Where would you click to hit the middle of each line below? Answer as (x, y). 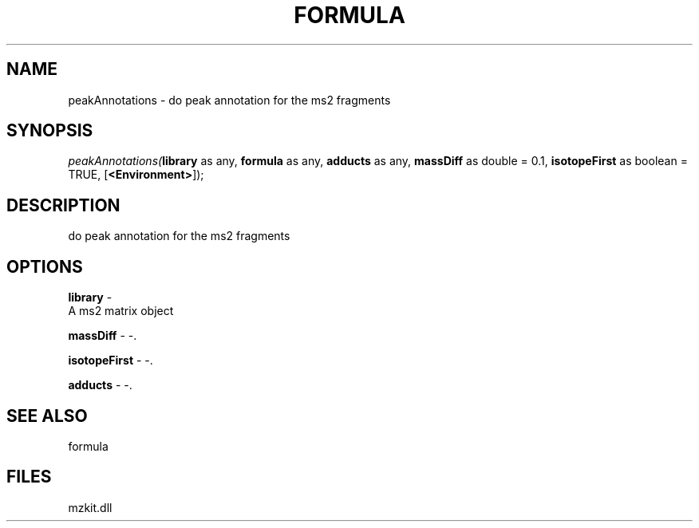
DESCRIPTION (63, 205)
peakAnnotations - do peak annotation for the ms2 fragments (229, 100)
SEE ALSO (47, 416)
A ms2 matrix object (121, 311)
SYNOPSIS (50, 131)
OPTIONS (45, 266)
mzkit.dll (90, 507)
